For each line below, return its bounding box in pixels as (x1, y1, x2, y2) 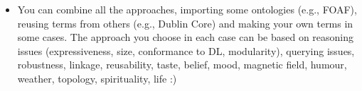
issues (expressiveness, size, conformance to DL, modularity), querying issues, (17, 43, 355, 58)
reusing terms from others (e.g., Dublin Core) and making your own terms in (17, 16, 353, 30)
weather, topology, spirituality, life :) (17, 71, 177, 85)
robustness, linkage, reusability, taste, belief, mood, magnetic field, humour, (17, 57, 347, 72)
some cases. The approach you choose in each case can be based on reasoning (17, 30, 354, 44)
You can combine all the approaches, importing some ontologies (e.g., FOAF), (17, 2, 357, 16)
